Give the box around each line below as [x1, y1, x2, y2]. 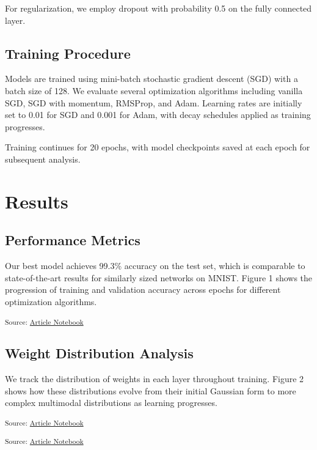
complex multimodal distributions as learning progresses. [5, 396, 217, 409]
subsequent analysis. [5, 152, 81, 165]
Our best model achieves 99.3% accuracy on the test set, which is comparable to [5, 259, 305, 272]
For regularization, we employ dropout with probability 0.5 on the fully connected [5, 2, 312, 14]
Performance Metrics [5, 231, 140, 249]
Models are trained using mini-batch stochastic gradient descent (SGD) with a [5, 72, 298, 85]
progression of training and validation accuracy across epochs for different [5, 283, 281, 296]
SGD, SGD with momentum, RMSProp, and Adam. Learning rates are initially [5, 96, 302, 109]
